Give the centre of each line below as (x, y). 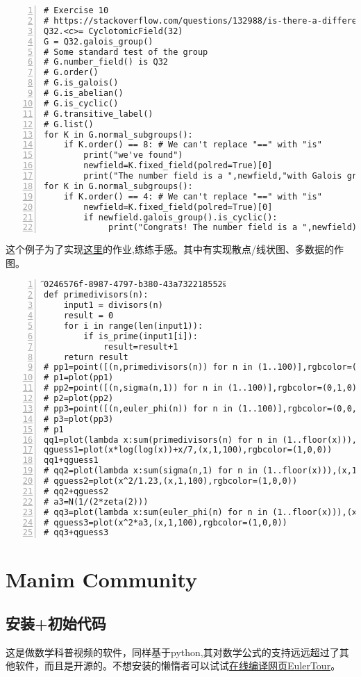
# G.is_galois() (81, 83)
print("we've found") (133, 155)
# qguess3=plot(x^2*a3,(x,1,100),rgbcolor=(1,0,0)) (166, 522)
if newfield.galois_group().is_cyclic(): (180, 217)
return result (96, 357)
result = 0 (89, 316)
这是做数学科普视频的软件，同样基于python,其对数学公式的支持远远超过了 (173, 652)
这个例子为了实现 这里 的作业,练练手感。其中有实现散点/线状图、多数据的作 (175, 249)
